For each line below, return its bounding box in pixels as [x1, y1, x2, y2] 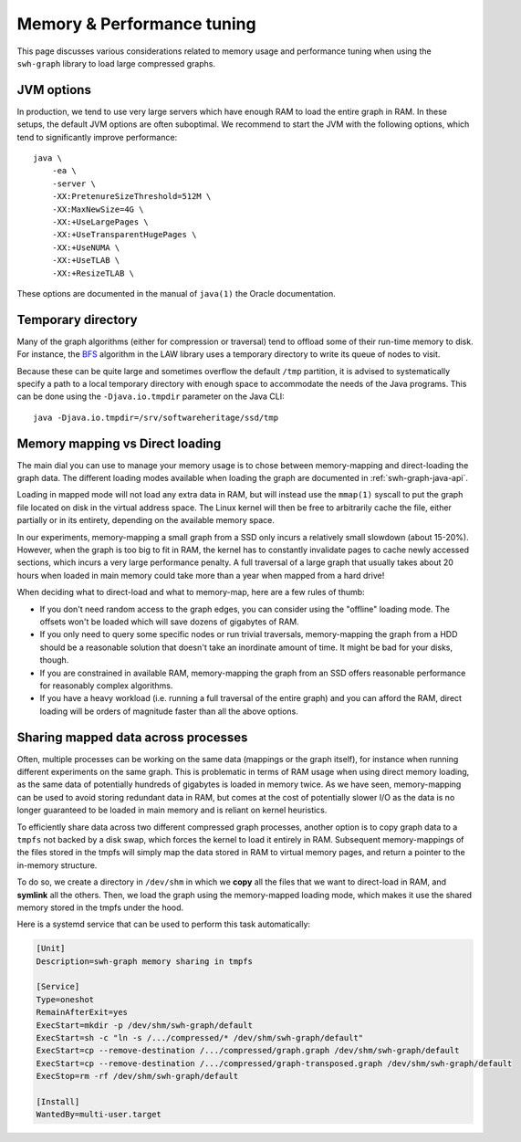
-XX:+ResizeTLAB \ [51, 267, 135, 278]
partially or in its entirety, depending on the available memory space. [16, 515, 276, 526]
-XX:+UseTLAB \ [51, 256, 120, 266]
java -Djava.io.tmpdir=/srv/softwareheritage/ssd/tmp [33, 412, 278, 423]
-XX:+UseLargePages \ [51, 216, 150, 227]
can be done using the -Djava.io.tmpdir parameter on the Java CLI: [16, 391, 285, 402]
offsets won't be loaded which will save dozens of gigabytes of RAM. [39, 616, 300, 627]
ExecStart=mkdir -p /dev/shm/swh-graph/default [36, 1020, 253, 1031]
